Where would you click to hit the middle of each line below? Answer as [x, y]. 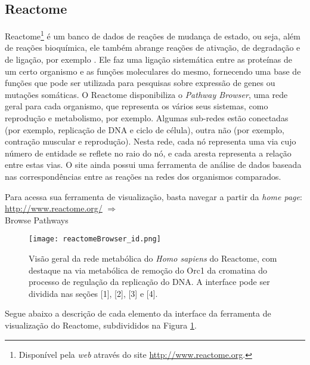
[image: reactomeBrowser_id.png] [95, 239]
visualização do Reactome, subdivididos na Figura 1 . [101, 325]
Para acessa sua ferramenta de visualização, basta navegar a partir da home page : [154, 196]
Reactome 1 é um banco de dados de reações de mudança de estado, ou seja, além [153, 35]
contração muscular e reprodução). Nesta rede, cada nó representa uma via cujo [151, 141]
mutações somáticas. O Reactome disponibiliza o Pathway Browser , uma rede [146, 94]
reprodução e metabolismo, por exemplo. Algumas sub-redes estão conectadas [147, 118]
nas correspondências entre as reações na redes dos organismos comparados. [143, 176]
